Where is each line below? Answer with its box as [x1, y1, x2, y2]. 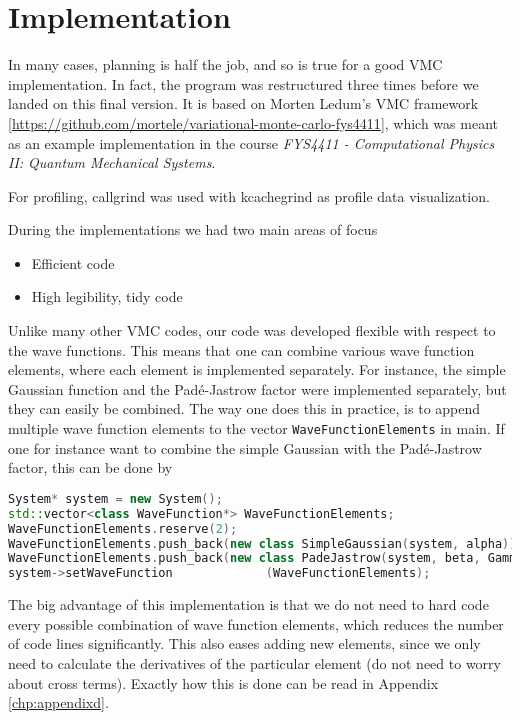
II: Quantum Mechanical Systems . [8, 152, 216, 173]
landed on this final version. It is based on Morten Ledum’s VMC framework [8, 93, 479, 114]
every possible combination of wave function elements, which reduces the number [8, 613, 504, 634]
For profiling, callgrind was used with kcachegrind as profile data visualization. [8, 185, 490, 206]
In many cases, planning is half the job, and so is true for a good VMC [8, 54, 443, 75]
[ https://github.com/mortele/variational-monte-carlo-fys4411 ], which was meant [8, 112, 498, 133]
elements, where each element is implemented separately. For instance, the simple [8, 359, 506, 380]
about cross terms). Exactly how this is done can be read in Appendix [8, 672, 439, 693]
